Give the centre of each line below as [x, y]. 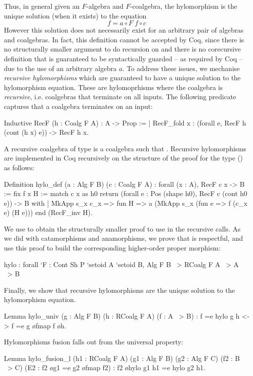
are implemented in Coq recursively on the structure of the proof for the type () [124, 158]
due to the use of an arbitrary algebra [60, 68]
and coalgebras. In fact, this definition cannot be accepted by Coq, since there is [124, 39]
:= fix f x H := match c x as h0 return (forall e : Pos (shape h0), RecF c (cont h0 [126, 193]
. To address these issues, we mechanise [181, 68]
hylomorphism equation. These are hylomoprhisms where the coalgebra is [113, 87]
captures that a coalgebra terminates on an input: [78, 106]
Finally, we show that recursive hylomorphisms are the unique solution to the [119, 290]
